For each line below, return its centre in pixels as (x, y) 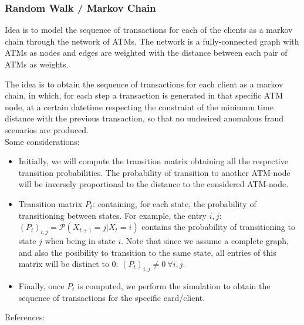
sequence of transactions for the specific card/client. (112, 297)
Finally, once (41, 285)
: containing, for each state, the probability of (175, 203)
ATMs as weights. (37, 64)
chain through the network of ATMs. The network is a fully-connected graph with (152, 41)
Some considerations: (42, 141)
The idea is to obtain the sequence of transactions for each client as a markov (144, 84)
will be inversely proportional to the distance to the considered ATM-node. (153, 184)
